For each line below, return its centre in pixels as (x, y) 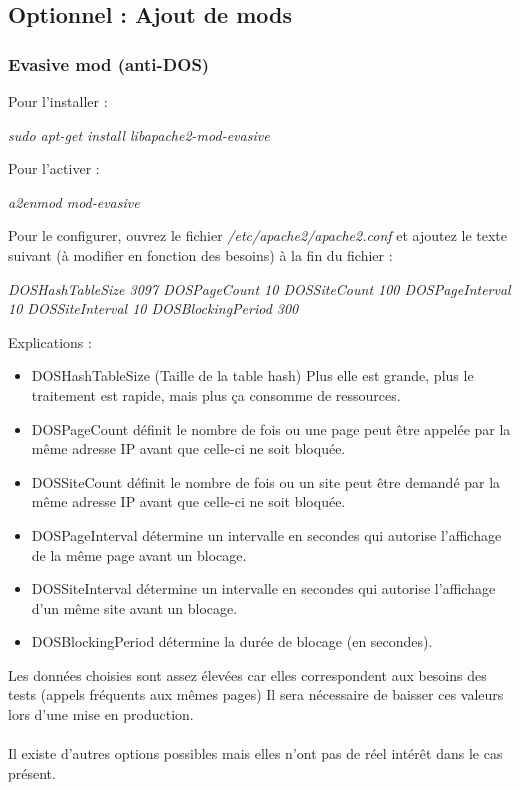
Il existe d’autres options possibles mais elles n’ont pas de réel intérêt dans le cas (255, 753)
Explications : (50, 341)
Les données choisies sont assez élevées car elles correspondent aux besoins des (247, 674)
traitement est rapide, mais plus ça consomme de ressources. (216, 394)
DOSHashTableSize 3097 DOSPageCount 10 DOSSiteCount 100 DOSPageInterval (259, 288)
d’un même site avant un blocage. (134, 607)
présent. (32, 772)
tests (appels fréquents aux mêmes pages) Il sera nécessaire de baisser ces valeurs (256, 694)
